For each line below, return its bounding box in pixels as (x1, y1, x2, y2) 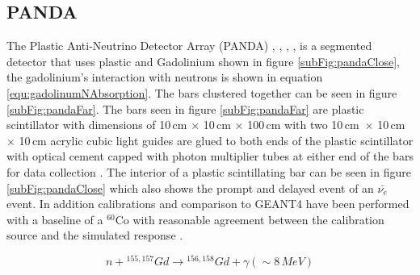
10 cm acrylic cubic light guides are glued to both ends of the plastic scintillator (19, 131, 414, 148)
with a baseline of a (6, 210, 103, 227)
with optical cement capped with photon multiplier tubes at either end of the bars (6, 148, 414, 165)
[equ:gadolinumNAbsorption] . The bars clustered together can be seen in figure (6, 84, 397, 101)
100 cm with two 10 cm (247, 116, 359, 133)
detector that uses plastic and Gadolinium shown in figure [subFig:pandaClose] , (6, 52, 401, 69)
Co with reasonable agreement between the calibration (115, 210, 384, 227)
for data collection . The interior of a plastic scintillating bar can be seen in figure (6, 163, 411, 180)
